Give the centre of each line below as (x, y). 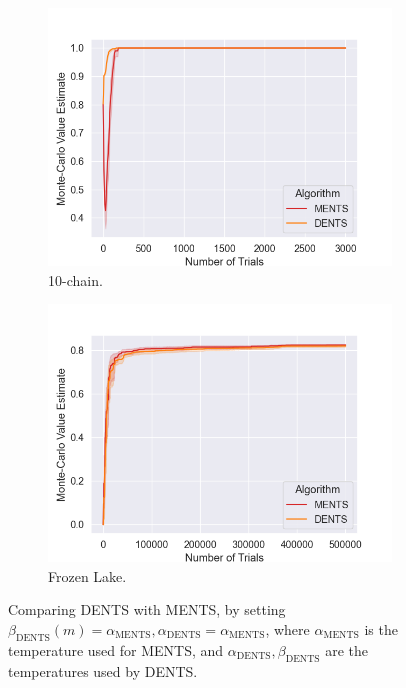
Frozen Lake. (87, 575)
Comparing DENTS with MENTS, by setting (147, 609)
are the (346, 649)
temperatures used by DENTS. (103, 670)
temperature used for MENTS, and (116, 649)
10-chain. (75, 279)
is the (381, 628)
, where (287, 628)
